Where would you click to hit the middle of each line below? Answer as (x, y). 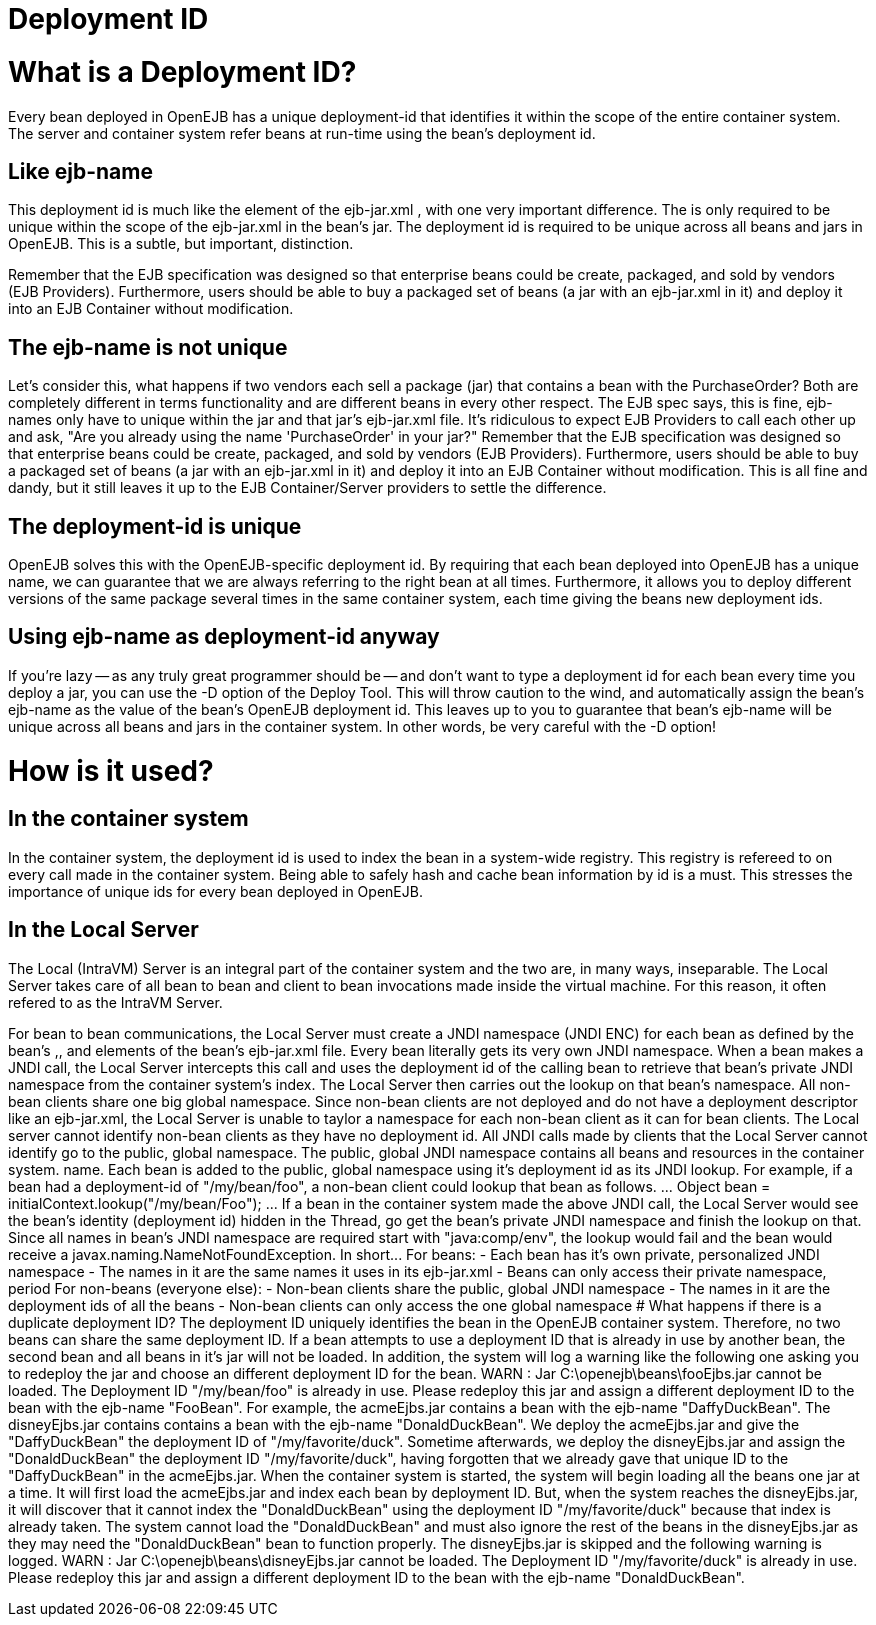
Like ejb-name (80, 171)
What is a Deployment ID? (182, 71)
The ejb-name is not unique (148, 347)
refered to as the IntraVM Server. (115, 1002)
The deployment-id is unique (155, 526)
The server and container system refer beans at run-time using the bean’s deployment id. (302, 133)
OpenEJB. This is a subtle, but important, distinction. (181, 244)
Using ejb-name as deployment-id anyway (224, 637)
